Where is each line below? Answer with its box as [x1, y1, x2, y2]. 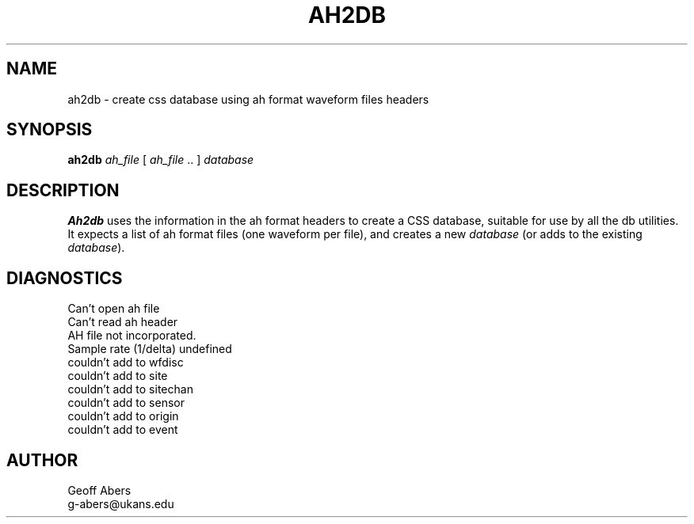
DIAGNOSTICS [6, 268, 123, 288]
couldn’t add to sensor [67, 396, 185, 410]
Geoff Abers [67, 483, 132, 497]
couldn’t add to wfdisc [67, 355, 184, 370]
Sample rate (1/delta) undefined [67, 342, 232, 356]
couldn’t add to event [67, 423, 178, 437]
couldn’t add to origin [67, 409, 179, 423]
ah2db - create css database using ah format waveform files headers [67, 92, 429, 106]
